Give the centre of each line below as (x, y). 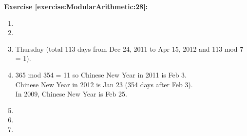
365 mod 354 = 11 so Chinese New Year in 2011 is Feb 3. (101, 74)
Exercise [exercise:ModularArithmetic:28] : (76, 6)
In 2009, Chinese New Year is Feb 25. (71, 94)
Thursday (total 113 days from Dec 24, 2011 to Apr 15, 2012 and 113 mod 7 (129, 49)
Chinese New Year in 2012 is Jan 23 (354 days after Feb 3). (104, 84)
